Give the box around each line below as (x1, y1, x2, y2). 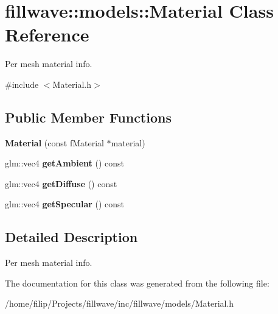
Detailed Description (5, 227, 138, 246)
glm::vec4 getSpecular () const (5, 198, 125, 210)
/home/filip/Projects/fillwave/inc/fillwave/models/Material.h (5, 297, 234, 310)
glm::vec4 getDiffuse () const (5, 177, 117, 190)
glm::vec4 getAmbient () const (5, 157, 124, 169)
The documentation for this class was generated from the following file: (5, 276, 269, 289)
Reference (5, 22, 89, 47)
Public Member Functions (5, 107, 172, 126)
